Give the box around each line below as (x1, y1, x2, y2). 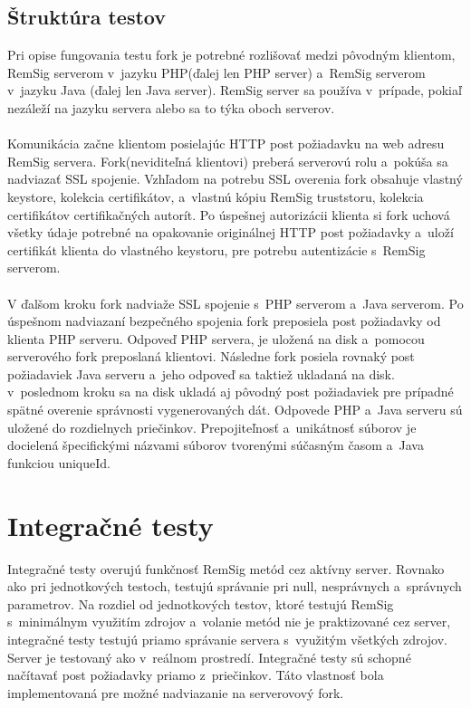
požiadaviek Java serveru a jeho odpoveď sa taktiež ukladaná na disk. (7, 364, 395, 383)
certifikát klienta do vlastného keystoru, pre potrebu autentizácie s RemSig (7, 240, 426, 259)
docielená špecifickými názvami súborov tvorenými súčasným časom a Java (7, 435, 424, 454)
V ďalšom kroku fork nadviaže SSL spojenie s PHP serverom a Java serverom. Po (7, 293, 464, 312)
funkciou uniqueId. (7, 453, 111, 472)
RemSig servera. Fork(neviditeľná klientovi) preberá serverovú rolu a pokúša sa (7, 151, 448, 170)
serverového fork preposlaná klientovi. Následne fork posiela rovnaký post (7, 347, 415, 366)
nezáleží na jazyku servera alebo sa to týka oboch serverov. (7, 98, 335, 117)
